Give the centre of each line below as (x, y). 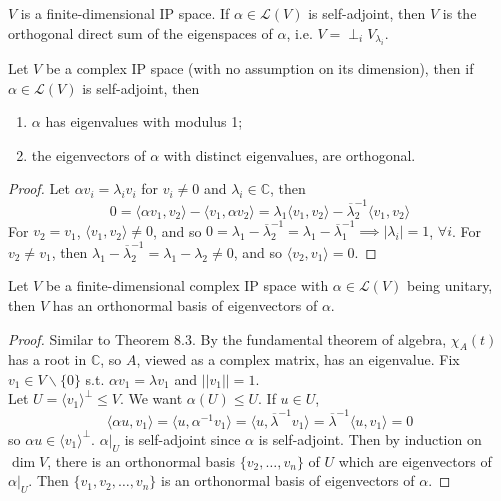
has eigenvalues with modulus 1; (144, 121)
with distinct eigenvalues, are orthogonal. (289, 154)
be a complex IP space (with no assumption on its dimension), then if (259, 68)
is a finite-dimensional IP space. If (125, 13)
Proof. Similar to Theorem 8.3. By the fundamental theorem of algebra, (227, 338)
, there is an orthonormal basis (141, 460)
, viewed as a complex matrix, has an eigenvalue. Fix (298, 359)
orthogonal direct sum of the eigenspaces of (140, 32)
